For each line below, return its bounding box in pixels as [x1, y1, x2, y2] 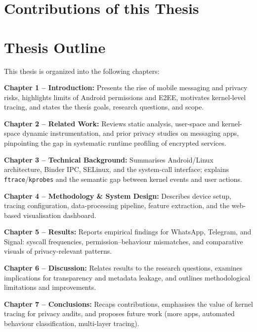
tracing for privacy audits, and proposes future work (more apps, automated [4, 308, 235, 319]
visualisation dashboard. [23, 210, 96, 220]
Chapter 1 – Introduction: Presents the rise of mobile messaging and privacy [4, 82, 248, 93]
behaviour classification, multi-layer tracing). [4, 318, 139, 329]
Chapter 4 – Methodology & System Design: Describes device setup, [4, 190, 231, 201]
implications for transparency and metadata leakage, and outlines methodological [4, 272, 251, 282]
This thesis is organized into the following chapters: [4, 65, 160, 76]
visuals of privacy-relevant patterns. [4, 246, 112, 256]
